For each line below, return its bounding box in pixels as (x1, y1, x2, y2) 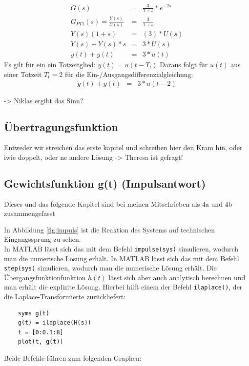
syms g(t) (18, 309, 50, 317)
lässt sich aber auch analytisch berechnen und (108, 272, 246, 282)
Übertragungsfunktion (4, 119, 118, 135)
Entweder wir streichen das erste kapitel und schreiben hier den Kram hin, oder (4, 142, 243, 153)
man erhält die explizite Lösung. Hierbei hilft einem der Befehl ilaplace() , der (4, 282, 243, 292)
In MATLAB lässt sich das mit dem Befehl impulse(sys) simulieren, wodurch (4, 243, 239, 253)
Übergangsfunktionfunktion (4, 272, 86, 282)
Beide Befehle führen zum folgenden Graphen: (4, 353, 142, 363)
